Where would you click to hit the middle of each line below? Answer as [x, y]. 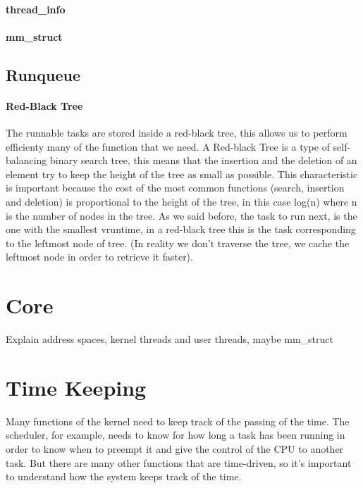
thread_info [36, 9]
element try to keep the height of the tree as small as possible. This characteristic [182, 174]
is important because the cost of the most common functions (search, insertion [175, 188]
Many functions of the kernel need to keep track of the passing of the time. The [178, 421]
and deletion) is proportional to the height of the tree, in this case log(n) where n [181, 201]
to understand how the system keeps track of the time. [124, 476]
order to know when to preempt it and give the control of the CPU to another [175, 448]
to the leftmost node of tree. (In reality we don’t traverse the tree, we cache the [178, 243]
